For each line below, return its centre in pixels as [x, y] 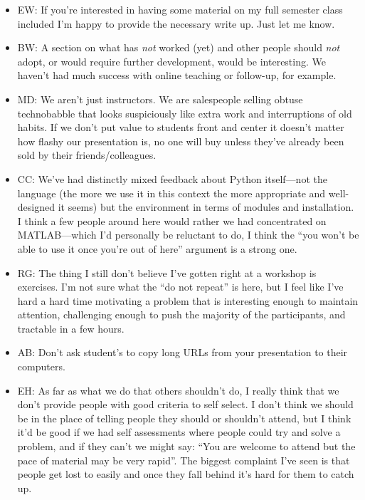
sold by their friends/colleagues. [87, 155]
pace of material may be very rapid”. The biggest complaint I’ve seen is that [184, 460]
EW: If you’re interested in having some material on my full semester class [180, 9]
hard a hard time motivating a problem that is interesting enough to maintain [188, 300]
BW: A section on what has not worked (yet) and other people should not [179, 47]
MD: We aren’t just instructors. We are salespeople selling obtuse [160, 99]
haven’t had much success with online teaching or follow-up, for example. [177, 75]
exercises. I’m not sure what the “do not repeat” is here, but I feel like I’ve [180, 287]
